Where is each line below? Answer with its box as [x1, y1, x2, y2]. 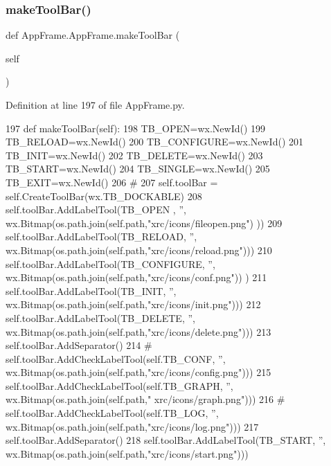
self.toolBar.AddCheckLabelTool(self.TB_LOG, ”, [6, 406, 219, 420]
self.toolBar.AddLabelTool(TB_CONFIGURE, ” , [6, 256, 215, 271]
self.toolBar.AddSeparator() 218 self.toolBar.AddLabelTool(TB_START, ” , [6, 433, 326, 447]
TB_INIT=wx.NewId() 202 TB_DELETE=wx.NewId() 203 [6, 147, 263, 162]
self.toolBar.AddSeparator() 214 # [6, 338, 152, 352]
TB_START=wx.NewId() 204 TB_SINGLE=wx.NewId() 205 [6, 161, 270, 176]
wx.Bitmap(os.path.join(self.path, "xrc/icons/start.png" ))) [6, 446, 249, 460]
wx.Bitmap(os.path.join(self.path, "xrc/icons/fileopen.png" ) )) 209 [6, 215, 283, 230]
